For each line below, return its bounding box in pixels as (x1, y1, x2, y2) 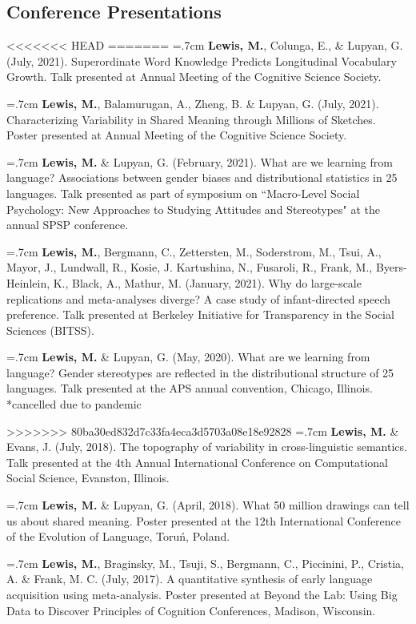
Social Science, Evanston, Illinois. (6, 469, 170, 486)
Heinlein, (6, 274, 50, 291)
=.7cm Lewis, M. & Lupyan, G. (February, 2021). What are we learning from (6, 153, 393, 170)
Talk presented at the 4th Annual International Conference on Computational (6, 453, 389, 470)
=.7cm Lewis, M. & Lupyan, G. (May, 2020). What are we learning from (6, 348, 370, 365)
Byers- (375, 259, 407, 276)
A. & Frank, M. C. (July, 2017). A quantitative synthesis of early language (6, 570, 373, 587)
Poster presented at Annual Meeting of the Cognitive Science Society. (6, 127, 347, 143)
